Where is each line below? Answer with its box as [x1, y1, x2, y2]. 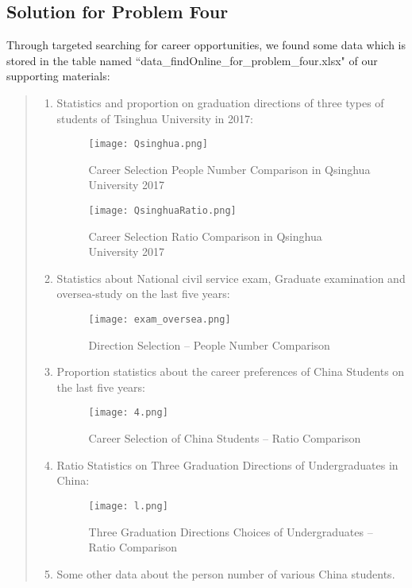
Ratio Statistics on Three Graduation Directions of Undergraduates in [56, 456, 399, 473]
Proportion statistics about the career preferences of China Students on [56, 363, 405, 380]
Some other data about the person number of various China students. [56, 565, 395, 582]
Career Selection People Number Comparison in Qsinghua [88, 161, 371, 177]
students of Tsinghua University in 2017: [56, 110, 253, 126]
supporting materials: [6, 68, 110, 84]
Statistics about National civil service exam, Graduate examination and [56, 269, 406, 286]
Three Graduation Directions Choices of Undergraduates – [88, 523, 373, 540]
